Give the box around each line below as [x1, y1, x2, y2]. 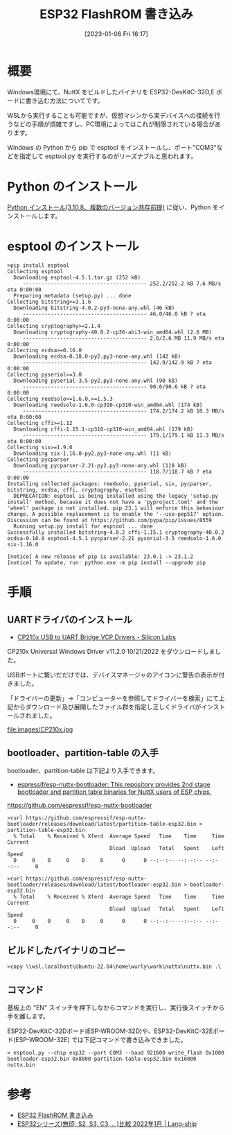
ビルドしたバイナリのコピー [7, 944, 126, 956]
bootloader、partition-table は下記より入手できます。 [7, 767, 159, 775]
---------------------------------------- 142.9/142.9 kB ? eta [22, 358, 213, 366]
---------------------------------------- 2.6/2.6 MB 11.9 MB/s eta [22, 334, 225, 342]
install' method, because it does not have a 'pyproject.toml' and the [7, 499, 218, 505]
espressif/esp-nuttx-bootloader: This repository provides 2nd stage [17, 781, 211, 789]
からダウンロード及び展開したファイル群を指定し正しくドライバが [12, 702, 202, 711]
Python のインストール [7, 178, 137, 194]
